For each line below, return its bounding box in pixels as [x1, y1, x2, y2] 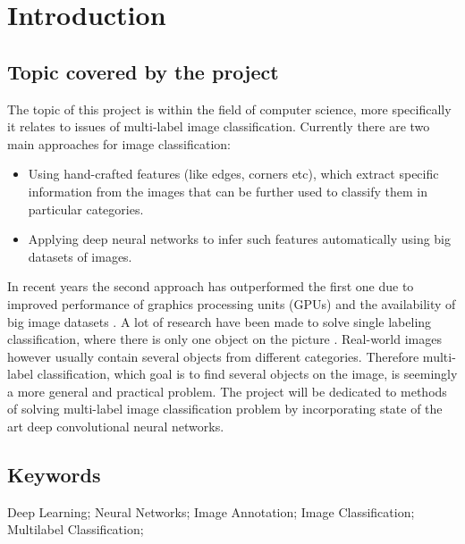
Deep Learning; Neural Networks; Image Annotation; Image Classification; [7, 502, 415, 521]
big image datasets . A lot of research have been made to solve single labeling [7, 312, 432, 331]
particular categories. [28, 199, 144, 218]
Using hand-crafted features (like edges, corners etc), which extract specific [28, 164, 439, 183]
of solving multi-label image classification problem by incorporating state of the [7, 399, 443, 418]
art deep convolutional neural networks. [7, 417, 224, 436]
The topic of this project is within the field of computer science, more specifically [7, 99, 452, 118]
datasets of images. [28, 247, 132, 265]
